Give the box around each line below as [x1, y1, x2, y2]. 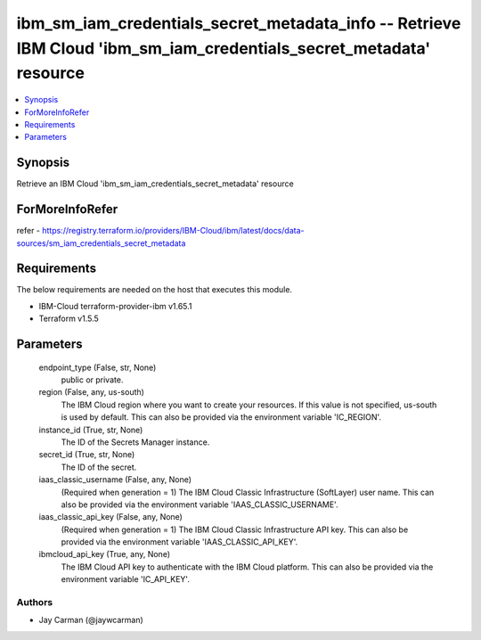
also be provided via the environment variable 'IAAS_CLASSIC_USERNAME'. [61, 499, 338, 510]
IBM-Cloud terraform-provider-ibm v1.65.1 [38, 300, 192, 311]
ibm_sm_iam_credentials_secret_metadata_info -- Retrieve [16, 13, 461, 33]
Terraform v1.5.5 [38, 313, 100, 324]
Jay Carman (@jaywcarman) [38, 615, 144, 626]
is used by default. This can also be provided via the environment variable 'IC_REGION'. [61, 412, 382, 423]
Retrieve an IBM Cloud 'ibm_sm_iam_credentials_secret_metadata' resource [16, 178, 294, 189]
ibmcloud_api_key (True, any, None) [38, 549, 171, 560]
